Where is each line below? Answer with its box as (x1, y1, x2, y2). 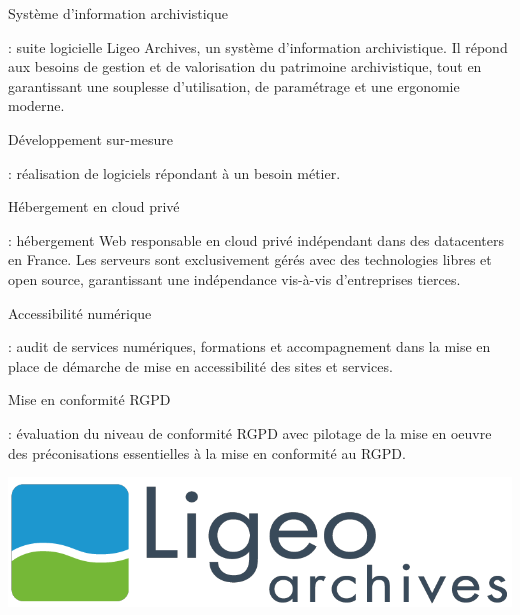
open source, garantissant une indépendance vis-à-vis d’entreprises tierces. (8, 268, 461, 289)
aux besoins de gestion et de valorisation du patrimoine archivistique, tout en (8, 56, 482, 77)
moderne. (8, 95, 65, 116)
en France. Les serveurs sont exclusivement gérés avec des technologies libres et (8, 249, 492, 270)
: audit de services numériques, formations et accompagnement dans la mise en (8, 336, 491, 357)
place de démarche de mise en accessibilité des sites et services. (8, 355, 393, 376)
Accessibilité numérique (8, 302, 152, 323)
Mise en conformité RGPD (8, 389, 171, 410)
